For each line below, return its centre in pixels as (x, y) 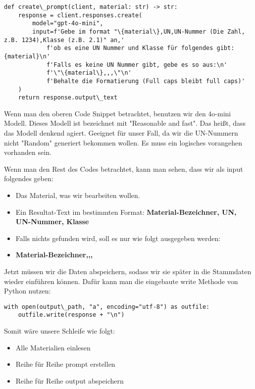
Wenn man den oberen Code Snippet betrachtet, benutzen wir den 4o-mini (118, 113)
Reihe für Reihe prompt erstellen (65, 364)
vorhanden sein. (28, 152)
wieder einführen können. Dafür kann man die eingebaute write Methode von (121, 281)
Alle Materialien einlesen (53, 347)
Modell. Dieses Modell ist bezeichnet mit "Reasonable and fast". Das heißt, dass (125, 123)
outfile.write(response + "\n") (71, 315)
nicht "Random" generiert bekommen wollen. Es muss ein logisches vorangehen (123, 142)
